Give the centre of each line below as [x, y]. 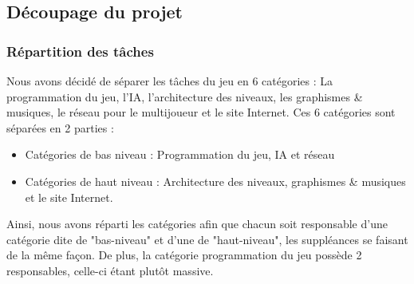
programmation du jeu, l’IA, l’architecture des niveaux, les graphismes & [185, 96]
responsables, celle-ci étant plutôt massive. [110, 270]
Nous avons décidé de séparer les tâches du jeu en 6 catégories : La [170, 81]
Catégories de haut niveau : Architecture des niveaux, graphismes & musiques [215, 181]
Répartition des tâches [80, 51]
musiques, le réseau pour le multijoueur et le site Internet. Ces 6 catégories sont [201, 112]
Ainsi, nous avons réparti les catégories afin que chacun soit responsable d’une [197, 224]
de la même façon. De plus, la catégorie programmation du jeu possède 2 [184, 255]
